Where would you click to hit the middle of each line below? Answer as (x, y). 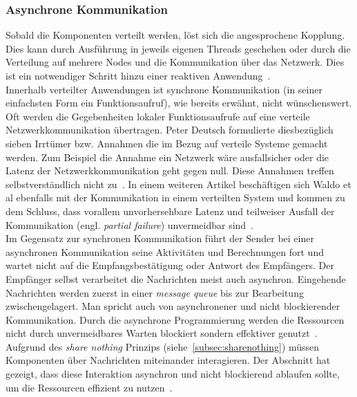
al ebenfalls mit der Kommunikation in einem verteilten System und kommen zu (175, 197)
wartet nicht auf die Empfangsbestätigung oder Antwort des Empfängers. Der (170, 265)
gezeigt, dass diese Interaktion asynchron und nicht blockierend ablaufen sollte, (173, 374)
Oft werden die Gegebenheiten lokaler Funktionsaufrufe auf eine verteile (158, 116)
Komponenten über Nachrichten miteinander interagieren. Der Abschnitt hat (168, 360)
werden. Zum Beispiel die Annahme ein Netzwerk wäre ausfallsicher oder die (167, 157)
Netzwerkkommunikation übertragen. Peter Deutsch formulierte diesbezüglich (170, 130)
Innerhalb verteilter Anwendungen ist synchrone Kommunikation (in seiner (164, 89)
